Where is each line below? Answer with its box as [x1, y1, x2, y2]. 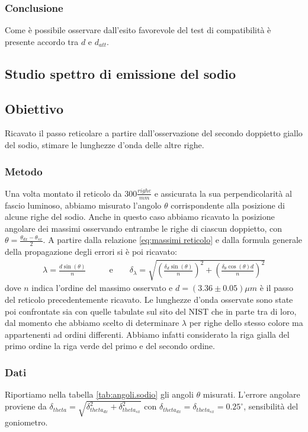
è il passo [259, 281, 293, 294]
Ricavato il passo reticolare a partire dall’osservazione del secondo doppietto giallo [5, 127, 303, 139]
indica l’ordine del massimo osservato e [31, 281, 173, 294]
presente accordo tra [5, 35, 79, 47]
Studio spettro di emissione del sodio [5, 64, 236, 82]
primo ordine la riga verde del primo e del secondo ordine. [5, 340, 215, 352]
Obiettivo [5, 99, 63, 117]
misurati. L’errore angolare [203, 388, 300, 401]
